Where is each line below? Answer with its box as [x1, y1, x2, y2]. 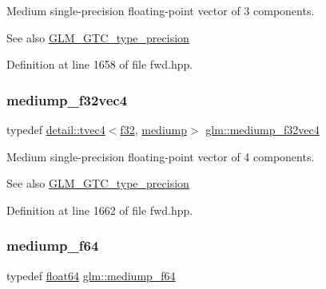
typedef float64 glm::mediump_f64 [6, 267, 176, 283]
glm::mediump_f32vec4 [205, 121, 320, 137]
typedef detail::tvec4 [6, 121, 105, 137]
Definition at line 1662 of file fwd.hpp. [6, 201, 193, 218]
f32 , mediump [120, 121, 188, 137]
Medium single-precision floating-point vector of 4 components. [6, 148, 315, 164]
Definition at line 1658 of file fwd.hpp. [6, 56, 193, 73]
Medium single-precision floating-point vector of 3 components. [6, 2, 315, 18]
